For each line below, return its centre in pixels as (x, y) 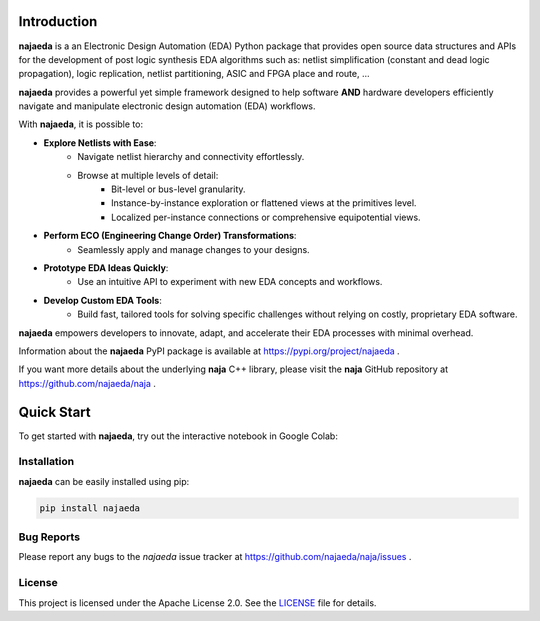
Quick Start (54, 411)
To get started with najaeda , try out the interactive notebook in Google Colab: (178, 436)
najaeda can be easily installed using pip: (104, 481)
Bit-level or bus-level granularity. (178, 189)
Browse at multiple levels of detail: (148, 175)
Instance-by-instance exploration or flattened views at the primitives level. (264, 203)
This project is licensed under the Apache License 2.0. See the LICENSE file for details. (197, 602)
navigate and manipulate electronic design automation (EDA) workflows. (167, 106)
